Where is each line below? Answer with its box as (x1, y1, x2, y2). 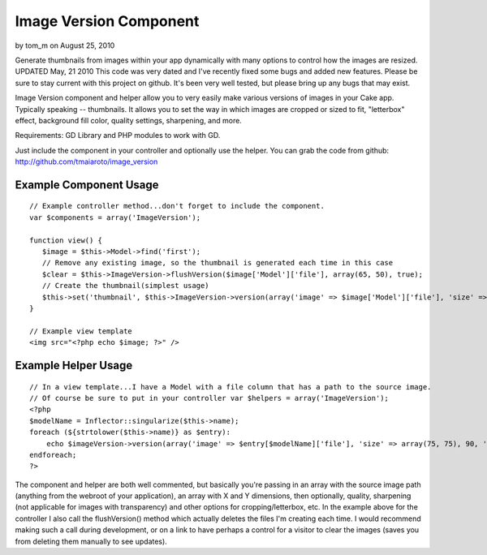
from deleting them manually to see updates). (15, 536, 168, 546)
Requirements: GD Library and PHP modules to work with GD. (15, 131, 221, 140)
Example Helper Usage (15, 358, 133, 372)
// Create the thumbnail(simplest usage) (41, 281, 210, 290)
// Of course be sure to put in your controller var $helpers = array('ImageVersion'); (29, 394, 390, 402)
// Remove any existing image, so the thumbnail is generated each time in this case (41, 258, 394, 268)
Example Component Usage (15, 178, 159, 191)
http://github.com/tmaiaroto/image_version (15, 157, 158, 166)
